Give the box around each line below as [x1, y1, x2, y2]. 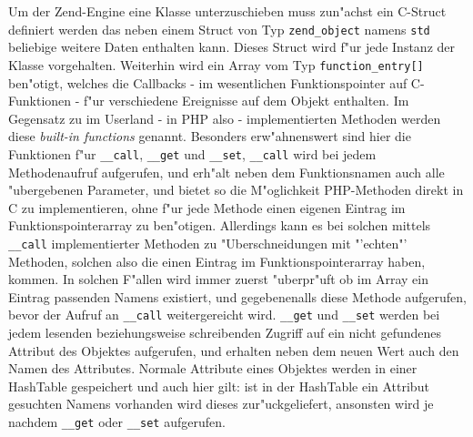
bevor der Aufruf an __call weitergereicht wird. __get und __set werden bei [8, 305, 440, 324]
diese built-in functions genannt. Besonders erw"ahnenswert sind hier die [8, 127, 411, 146]
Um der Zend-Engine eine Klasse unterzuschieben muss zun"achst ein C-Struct [8, 2, 447, 20]
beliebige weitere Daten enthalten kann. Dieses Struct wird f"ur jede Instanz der [8, 37, 455, 56]
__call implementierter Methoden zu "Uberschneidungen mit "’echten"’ [8, 233, 408, 252]
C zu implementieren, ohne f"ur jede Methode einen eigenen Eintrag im [8, 198, 406, 217]
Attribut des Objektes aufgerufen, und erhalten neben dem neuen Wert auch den [8, 340, 459, 360]
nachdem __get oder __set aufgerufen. [8, 412, 226, 431]
